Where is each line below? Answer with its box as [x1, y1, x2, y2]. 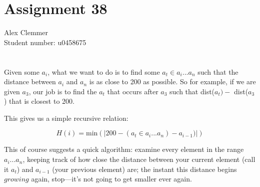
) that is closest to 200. [4, 96, 74, 106]
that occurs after [107, 86, 158, 96]
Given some [4, 66, 39, 77]
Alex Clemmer [4, 27, 48, 38]
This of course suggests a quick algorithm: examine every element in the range [4, 144, 244, 154]
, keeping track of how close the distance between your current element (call [22, 154, 255, 164]
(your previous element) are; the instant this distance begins [52, 163, 237, 174]
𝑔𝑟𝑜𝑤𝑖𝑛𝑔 [4, 176, 29, 183]
